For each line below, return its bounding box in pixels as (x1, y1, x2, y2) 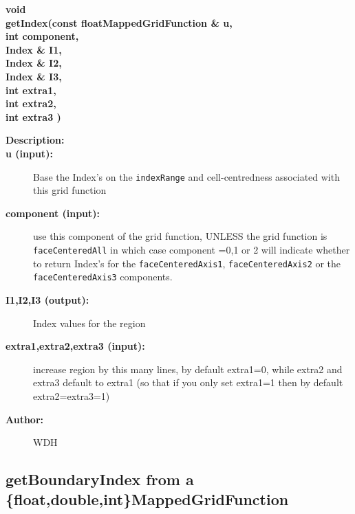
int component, (6, 29, 79, 43)
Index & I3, (6, 69, 62, 83)
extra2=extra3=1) (33, 388, 110, 403)
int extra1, (6, 82, 56, 97)
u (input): (6, 146, 53, 160)
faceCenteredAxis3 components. (33, 269, 173, 284)
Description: (6, 133, 65, 147)
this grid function (33, 183, 107, 197)
